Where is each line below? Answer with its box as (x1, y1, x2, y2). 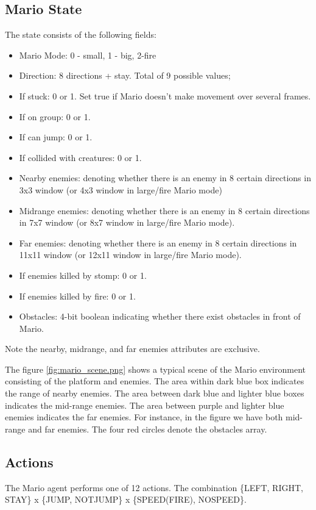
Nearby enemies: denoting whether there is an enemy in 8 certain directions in (19, 171, 311, 184)
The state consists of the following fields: (5, 28, 156, 41)
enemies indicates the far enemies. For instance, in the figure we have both (5, 411, 283, 423)
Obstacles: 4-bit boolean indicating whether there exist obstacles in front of (19, 310, 301, 323)
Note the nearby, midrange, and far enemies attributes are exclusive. (5, 342, 260, 355)
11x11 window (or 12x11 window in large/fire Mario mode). (19, 248, 242, 261)
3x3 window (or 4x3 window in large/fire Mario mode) (19, 183, 222, 196)
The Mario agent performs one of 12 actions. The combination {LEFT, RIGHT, (5, 481, 303, 494)
